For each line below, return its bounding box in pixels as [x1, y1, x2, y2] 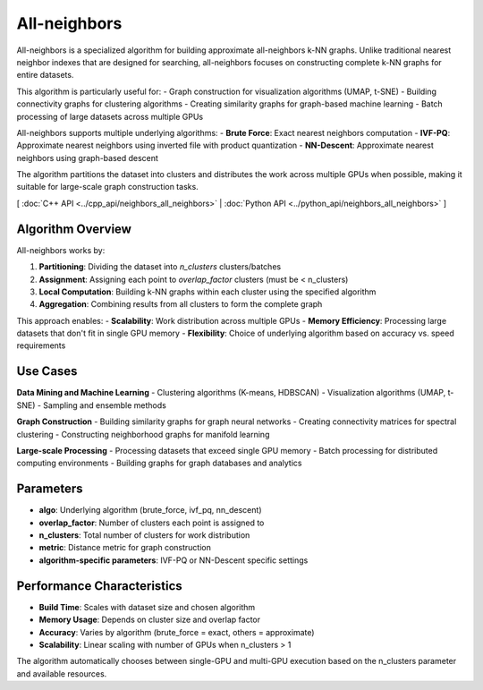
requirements [16, 340, 66, 351]
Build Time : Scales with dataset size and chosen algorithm [38, 601, 256, 612]
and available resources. [16, 668, 107, 679]
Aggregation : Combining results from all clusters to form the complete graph [38, 299, 323, 310]
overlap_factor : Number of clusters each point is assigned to [38, 517, 265, 528]
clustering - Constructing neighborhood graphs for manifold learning [16, 429, 270, 439]
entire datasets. [16, 70, 74, 81]
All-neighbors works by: [16, 244, 106, 255]
